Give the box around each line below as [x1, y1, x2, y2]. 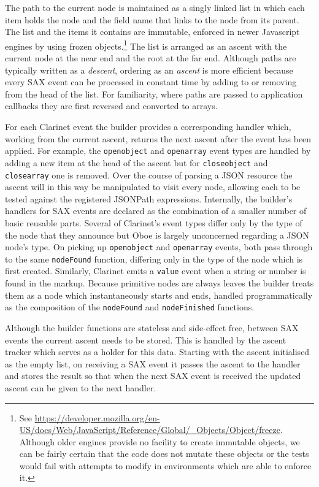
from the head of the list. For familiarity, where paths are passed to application [5, 87, 303, 100]
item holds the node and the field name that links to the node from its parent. [5, 13, 299, 26]
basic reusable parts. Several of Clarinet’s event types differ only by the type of [5, 216, 302, 229]
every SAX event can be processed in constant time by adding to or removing [5, 75, 297, 88]
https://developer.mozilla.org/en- [34, 411, 160, 424]
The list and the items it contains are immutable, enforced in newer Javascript [5, 25, 300, 38]
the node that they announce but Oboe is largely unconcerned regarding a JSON [5, 228, 309, 241]
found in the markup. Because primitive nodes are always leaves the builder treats [5, 277, 314, 290]
